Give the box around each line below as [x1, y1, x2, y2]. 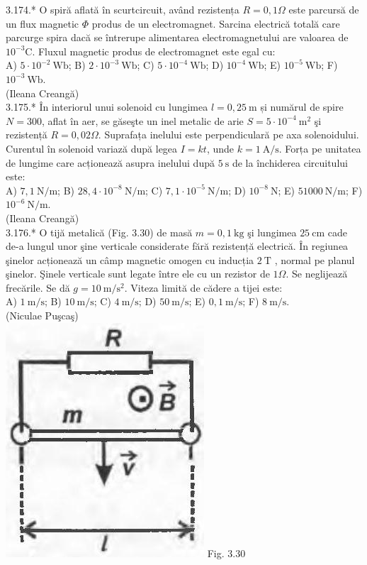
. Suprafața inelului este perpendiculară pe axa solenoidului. [98, 127, 359, 142]
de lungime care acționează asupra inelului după [6, 155, 215, 170]
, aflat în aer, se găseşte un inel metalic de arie [41, 113, 244, 128]
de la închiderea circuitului [232, 155, 348, 170]
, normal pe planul [274, 252, 355, 267]
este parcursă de [288, 2, 359, 16]
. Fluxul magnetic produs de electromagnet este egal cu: [32, 43, 276, 58]
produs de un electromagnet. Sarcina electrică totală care [91, 16, 340, 31]
